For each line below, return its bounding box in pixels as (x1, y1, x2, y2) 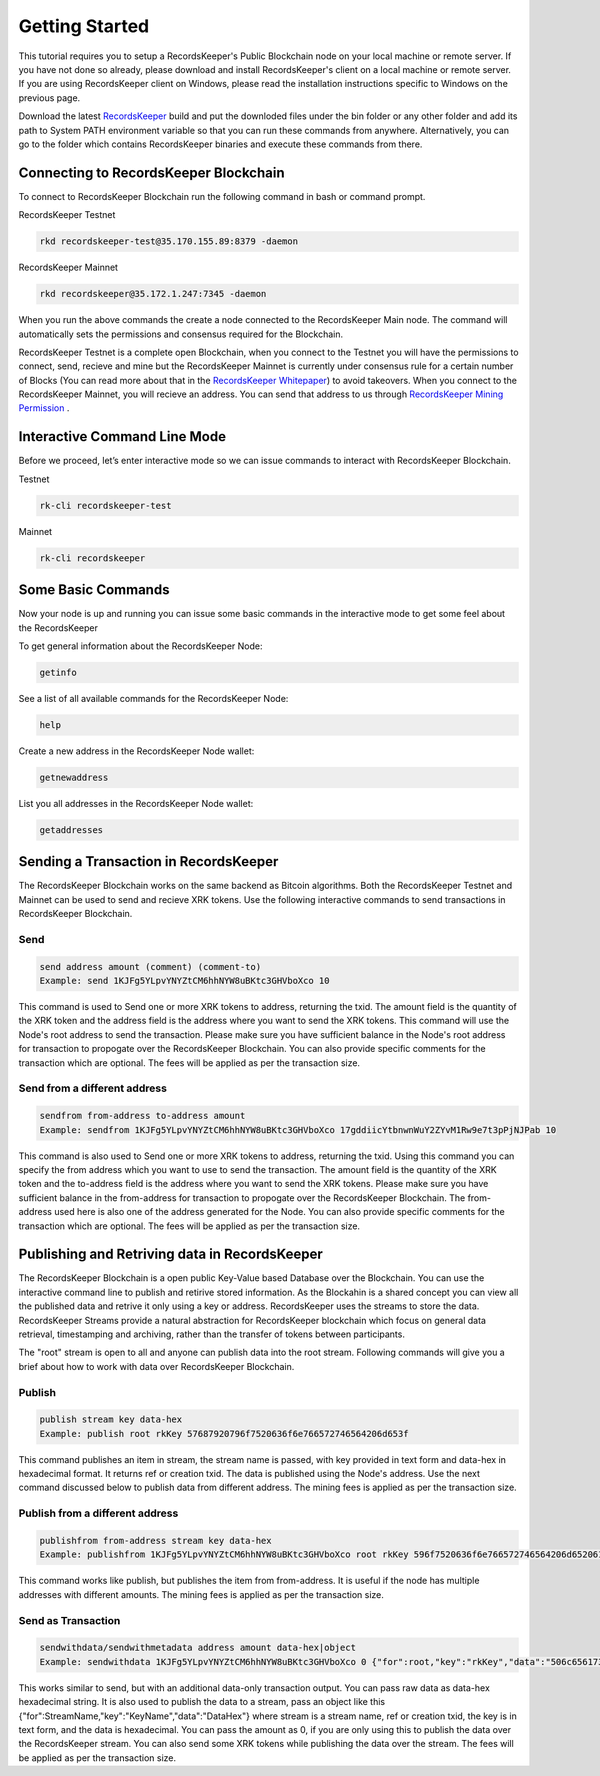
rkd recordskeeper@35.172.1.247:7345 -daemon (39, 288, 267, 300)
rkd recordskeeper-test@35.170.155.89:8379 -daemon (39, 236, 299, 247)
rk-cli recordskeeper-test (39, 500, 172, 511)
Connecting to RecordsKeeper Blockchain (18, 164, 285, 181)
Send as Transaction (18, 1613, 121, 1627)
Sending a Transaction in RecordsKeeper (18, 853, 279, 870)
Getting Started (18, 15, 150, 37)
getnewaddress (39, 771, 109, 783)
